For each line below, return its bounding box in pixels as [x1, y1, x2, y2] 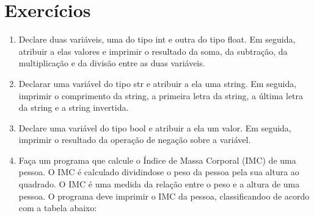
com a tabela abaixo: [18, 201, 97, 214]
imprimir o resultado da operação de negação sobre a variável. [18, 133, 251, 146]
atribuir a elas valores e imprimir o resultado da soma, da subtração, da [18, 44, 288, 57]
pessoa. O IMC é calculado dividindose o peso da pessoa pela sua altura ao [18, 165, 299, 178]
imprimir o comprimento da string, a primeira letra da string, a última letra [18, 89, 304, 102]
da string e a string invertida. [18, 101, 129, 114]
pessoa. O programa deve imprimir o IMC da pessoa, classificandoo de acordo [18, 189, 310, 202]
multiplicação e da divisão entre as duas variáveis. [18, 57, 205, 69]
